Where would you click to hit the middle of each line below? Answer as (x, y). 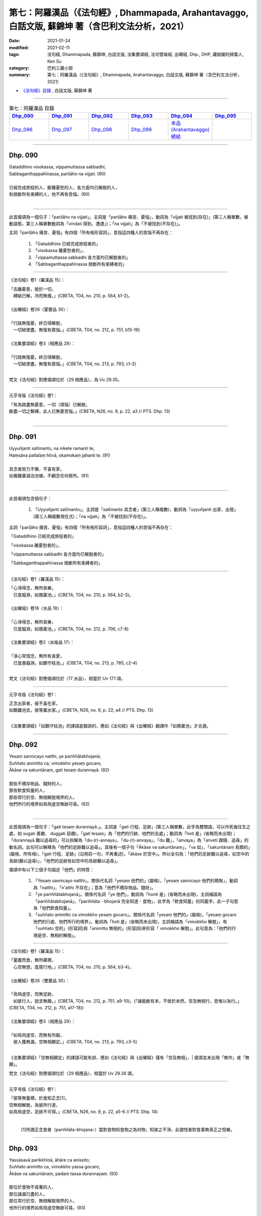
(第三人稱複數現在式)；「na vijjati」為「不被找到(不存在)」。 (91, 516)
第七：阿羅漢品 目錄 (32, 108)
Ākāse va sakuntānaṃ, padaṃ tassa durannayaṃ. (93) (64, 1173)
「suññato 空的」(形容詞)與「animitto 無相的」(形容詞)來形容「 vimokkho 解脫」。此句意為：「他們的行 (135, 929)
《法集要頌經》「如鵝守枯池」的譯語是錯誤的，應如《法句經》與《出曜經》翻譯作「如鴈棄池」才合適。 (110, 726)
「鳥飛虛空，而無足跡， (32, 994)
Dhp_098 (102, 129)
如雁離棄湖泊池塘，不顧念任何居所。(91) (49, 475)
